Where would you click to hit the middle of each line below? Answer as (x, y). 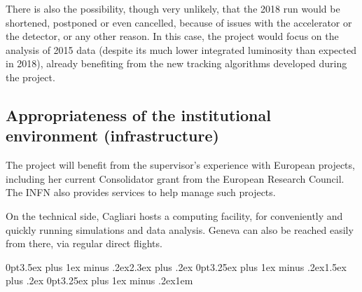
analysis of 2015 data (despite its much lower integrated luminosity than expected (181, 49)
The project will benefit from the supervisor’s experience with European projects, (180, 165)
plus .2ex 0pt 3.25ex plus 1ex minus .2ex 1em (99, 280)
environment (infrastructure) (112, 135)
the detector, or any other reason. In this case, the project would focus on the (172, 36)
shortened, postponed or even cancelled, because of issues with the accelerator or (179, 22)
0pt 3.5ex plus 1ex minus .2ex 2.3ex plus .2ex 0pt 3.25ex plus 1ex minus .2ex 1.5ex (176, 266)
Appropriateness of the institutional (138, 114)
